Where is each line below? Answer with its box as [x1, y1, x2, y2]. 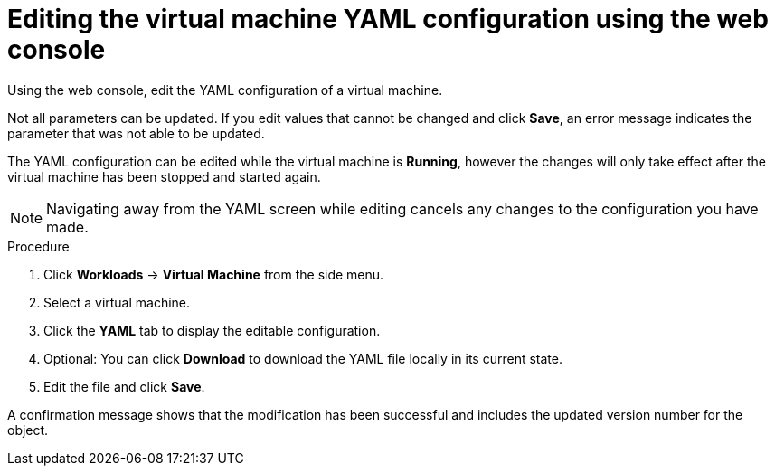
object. [7, 421, 49, 438]
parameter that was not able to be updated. [7, 125, 265, 141]
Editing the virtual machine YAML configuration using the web [7, 4, 769, 34]
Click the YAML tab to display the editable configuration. [43, 322, 381, 338]
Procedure [7, 238, 70, 254]
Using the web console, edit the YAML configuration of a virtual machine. [7, 81, 443, 98]
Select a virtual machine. [43, 294, 191, 310]
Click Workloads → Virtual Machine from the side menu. [43, 266, 384, 282]
